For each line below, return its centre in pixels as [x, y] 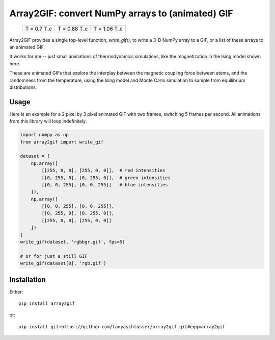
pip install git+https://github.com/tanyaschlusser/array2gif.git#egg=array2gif [122, 326]
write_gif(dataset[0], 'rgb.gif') [63, 263]
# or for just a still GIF [54, 256]
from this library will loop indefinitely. [48, 121]
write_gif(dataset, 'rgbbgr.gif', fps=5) [73, 242]
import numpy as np [44, 135]
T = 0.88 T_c [73, 29]
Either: [16, 292]
